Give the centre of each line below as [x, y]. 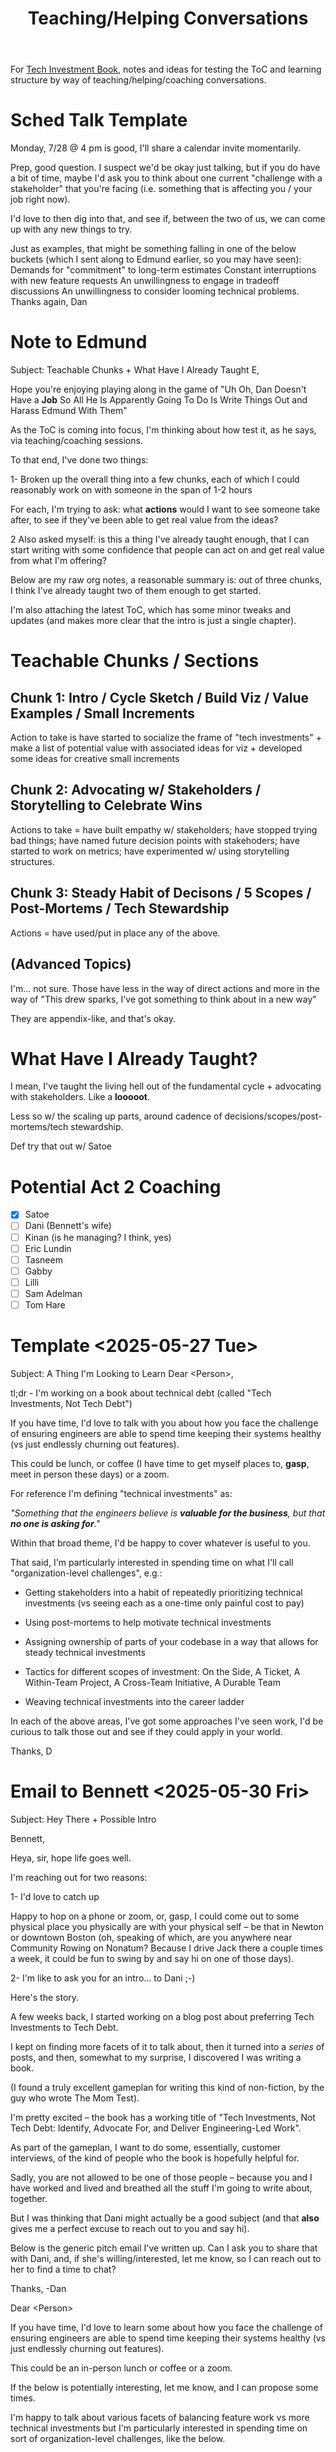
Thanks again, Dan [49, 302]
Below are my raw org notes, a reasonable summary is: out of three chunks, [166, 580]
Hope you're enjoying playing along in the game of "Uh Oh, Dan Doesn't [158, 389]
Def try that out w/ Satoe [61, 1146]
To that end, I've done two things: [79, 460]
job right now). [40, 199]
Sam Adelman [53, 1293]
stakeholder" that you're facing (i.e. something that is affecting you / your [161, 189]
